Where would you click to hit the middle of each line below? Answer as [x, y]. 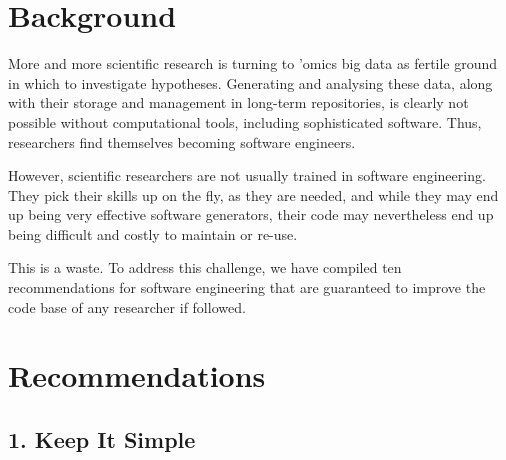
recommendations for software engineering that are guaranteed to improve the [247, 287]
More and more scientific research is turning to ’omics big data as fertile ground [253, 63]
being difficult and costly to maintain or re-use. [153, 233]
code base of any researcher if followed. [127, 306]
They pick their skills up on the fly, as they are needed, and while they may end [253, 194]
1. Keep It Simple [102, 439]
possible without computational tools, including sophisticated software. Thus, [245, 121]
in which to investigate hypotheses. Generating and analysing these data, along [250, 82]
